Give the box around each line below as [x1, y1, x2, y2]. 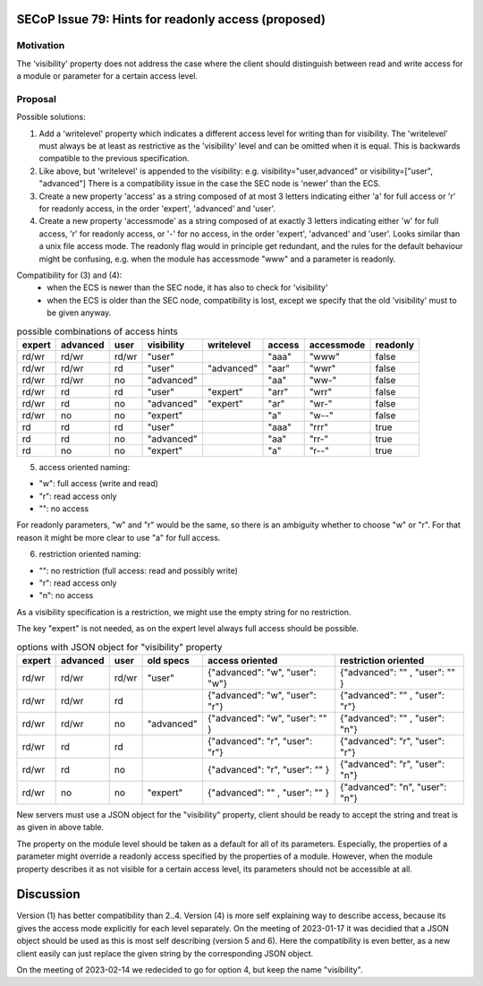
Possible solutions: [16, 112, 87, 123]
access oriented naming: [38, 461, 131, 472]
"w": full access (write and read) [38, 478, 158, 489]
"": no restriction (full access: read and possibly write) [38, 565, 239, 576]
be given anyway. [47, 307, 112, 318]
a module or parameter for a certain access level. [16, 71, 199, 81]
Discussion [16, 887, 80, 902]
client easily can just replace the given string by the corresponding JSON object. [16, 947, 314, 958]
